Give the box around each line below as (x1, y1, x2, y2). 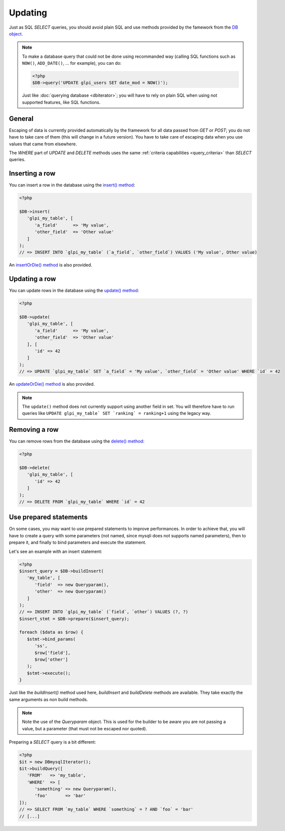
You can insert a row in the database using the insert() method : (9, 182, 135, 188)
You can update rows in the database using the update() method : (9, 287, 139, 294)
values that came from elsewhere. (9, 141, 77, 147)
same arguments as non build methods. (9, 696, 88, 702)
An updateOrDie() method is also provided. (9, 381, 95, 387)
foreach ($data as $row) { (19, 630, 84, 635)
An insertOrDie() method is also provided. (9, 262, 92, 268)
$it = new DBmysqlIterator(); (19, 759, 91, 764)
